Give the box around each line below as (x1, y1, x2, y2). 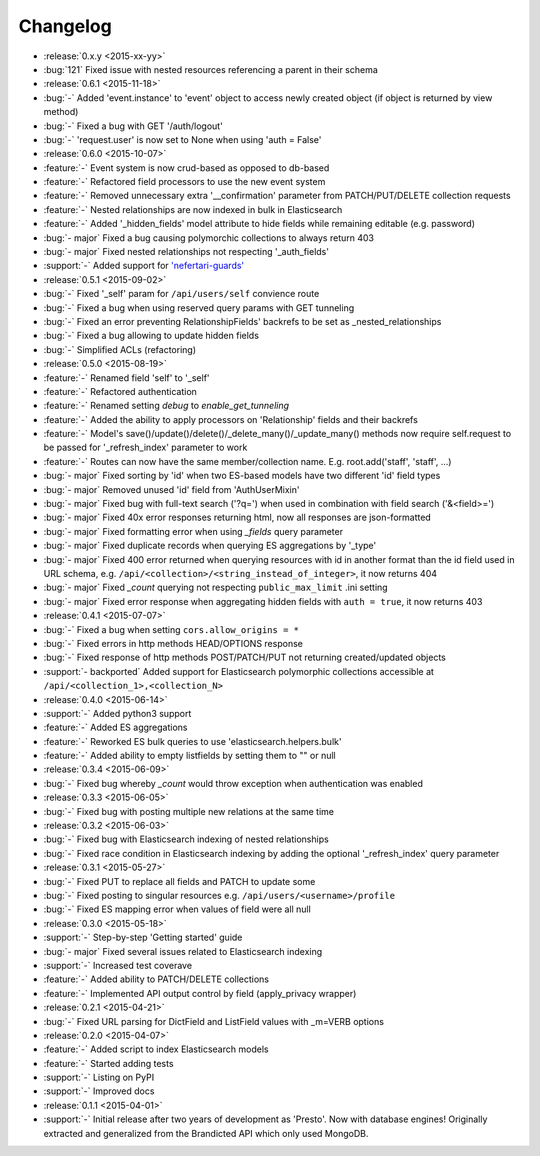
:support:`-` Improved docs (43, 1085, 155, 1097)
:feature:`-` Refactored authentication (43, 385, 197, 397)
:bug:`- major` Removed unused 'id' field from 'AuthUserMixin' (43, 483, 300, 495)
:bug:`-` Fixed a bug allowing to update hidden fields (43, 330, 260, 342)
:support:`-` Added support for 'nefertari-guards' (43, 260, 245, 272)
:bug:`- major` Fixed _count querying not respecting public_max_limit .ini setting (43, 581, 389, 594)
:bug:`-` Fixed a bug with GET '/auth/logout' (43, 120, 224, 132)
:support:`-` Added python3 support (43, 707, 192, 719)
